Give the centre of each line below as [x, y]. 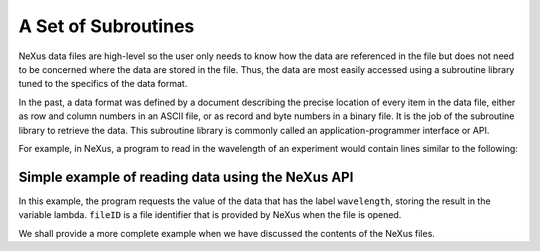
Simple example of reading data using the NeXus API [186, 176]
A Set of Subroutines [106, 26]
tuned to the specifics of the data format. [103, 84]
